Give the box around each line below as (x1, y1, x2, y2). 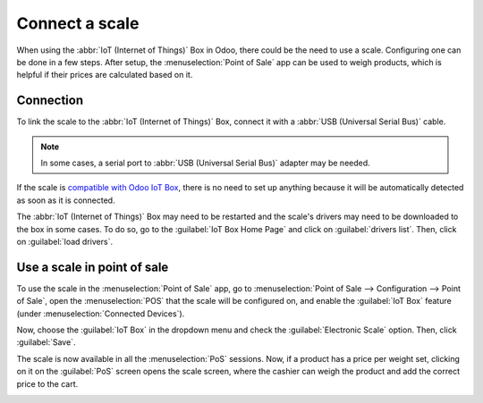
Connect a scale (16, 13, 140, 33)
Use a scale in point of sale (16, 259, 169, 274)
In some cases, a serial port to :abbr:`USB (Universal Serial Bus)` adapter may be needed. (40, 157, 370, 169)
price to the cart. (16, 378, 79, 389)
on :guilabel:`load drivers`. (16, 236, 114, 247)
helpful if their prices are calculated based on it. (16, 70, 193, 80)
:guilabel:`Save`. (16, 337, 76, 348)
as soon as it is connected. (16, 195, 115, 206)
